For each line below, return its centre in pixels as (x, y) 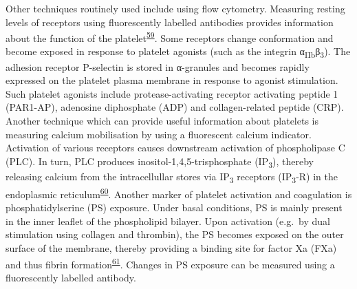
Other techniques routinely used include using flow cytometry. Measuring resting (175, 8)
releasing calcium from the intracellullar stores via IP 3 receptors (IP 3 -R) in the (172, 177)
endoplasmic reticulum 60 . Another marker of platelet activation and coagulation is (179, 193)
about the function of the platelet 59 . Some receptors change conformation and (170, 37)
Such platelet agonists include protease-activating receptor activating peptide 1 (172, 93)
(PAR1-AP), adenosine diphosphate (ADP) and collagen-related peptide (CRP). (175, 107)
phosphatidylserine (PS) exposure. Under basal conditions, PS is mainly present (174, 207)
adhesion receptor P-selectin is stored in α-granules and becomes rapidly (158, 66)
